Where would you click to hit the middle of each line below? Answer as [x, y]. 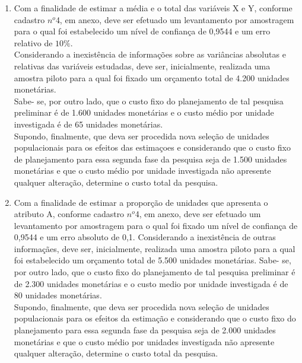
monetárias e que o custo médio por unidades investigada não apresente [144, 341]
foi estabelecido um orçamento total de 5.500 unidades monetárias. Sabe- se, [152, 260]
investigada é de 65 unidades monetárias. [88, 124]
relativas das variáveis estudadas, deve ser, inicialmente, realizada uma [142, 66]
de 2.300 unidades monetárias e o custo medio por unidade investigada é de [151, 283]
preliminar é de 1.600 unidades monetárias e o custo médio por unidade [144, 112]
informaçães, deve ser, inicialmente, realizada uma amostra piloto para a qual [155, 248]
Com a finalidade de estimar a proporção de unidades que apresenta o [141, 202]
